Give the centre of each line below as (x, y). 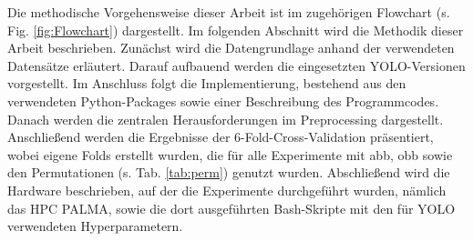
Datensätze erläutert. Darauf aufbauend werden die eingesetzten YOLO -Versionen (236, 65)
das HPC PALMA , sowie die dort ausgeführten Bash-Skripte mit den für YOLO (231, 208)
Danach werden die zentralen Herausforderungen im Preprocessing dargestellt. (226, 119)
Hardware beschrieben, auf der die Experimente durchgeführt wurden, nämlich (227, 190)
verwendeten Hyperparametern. (95, 226)
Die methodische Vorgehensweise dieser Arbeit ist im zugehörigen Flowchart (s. (229, 12)
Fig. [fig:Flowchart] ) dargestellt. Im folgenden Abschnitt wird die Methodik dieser (236, 30)
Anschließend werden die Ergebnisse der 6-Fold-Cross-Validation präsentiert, (221, 137)
